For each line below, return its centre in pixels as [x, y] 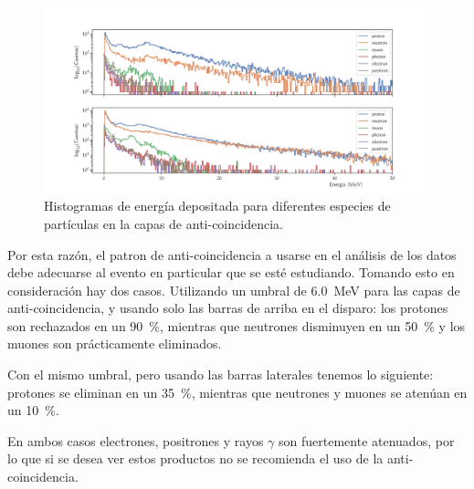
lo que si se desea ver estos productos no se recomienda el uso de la [195, 458]
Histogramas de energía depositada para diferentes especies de [217, 206]
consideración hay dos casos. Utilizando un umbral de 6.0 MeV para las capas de [234, 290]
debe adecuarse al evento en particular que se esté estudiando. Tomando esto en [231, 272]
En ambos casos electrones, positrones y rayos [136, 440]
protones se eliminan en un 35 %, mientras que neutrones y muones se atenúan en [237, 392]
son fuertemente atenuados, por [367, 440]
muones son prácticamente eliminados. [115, 343]
